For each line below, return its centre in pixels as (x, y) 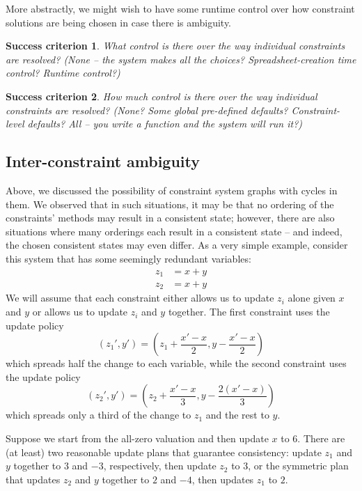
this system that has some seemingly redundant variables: (128, 258)
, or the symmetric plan (298, 466)
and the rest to (237, 415)
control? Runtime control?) (63, 73)
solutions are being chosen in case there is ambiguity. (119, 22)
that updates (33, 479)
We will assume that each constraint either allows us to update (140, 298)
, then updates (223, 479)
